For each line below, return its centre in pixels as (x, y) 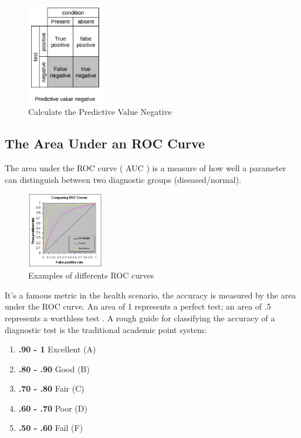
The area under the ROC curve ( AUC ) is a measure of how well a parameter (146, 168)
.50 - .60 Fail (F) (51, 428)
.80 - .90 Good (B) (54, 369)
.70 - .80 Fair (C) (51, 388)
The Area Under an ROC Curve (105, 143)
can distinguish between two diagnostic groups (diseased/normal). (123, 179)
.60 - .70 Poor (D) (53, 408)
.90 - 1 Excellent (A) (57, 349)
